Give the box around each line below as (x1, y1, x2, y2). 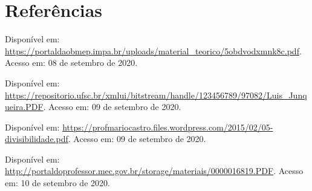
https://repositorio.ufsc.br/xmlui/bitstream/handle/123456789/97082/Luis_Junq (5, 88, 307, 101)
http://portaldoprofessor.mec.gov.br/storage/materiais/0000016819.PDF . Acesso (5, 164, 304, 177)
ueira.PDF (5, 100, 44, 113)
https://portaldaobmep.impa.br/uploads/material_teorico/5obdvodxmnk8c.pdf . (5, 44, 302, 57)
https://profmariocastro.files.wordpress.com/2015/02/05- (62, 120, 273, 133)
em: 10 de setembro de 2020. (5, 176, 110, 189)
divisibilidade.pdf (5, 132, 68, 145)
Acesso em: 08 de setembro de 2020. (5, 56, 138, 69)
